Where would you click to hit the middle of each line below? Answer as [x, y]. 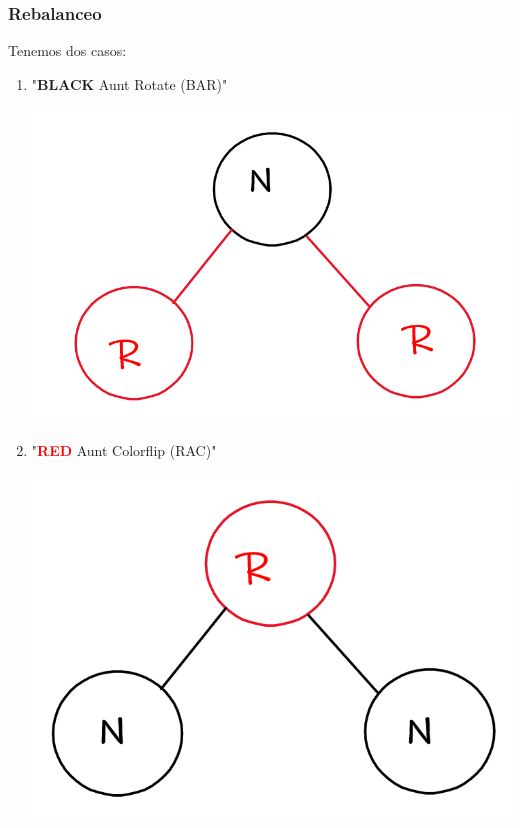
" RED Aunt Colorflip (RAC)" [124, 449]
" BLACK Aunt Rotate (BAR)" [129, 83]
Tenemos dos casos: [67, 50]
